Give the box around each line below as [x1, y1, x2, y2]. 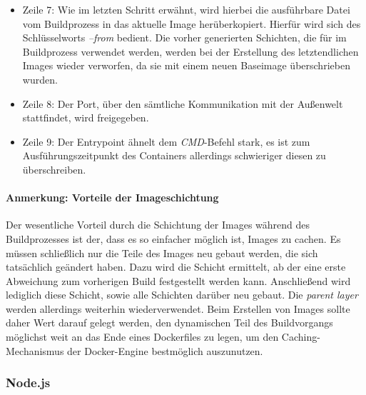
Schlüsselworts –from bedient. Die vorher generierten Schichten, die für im [22, 30, 347, 45]
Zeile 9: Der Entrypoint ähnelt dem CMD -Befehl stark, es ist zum [22, 134, 310, 149]
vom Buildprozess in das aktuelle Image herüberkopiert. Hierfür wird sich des [22, 16, 361, 31]
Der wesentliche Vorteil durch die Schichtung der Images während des [6, 217, 310, 232]
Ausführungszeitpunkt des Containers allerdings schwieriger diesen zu [22, 148, 326, 163]
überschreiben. [22, 161, 86, 176]
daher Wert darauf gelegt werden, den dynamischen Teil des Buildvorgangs [6, 315, 333, 330]
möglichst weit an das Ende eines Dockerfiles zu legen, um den [6, 329, 279, 344]
